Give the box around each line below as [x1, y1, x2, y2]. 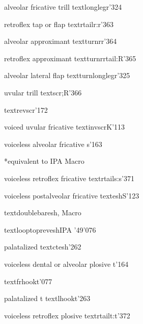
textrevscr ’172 [4, 104, 48, 115]
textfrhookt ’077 [4, 276, 52, 286]
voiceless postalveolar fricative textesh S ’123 [4, 190, 139, 201]
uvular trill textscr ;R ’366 [4, 87, 82, 97]
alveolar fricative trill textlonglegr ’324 [4, 2, 122, 12]
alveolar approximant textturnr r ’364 [4, 36, 117, 46]
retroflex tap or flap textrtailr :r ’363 [4, 18, 113, 29]
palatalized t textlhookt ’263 [4, 293, 91, 304]
